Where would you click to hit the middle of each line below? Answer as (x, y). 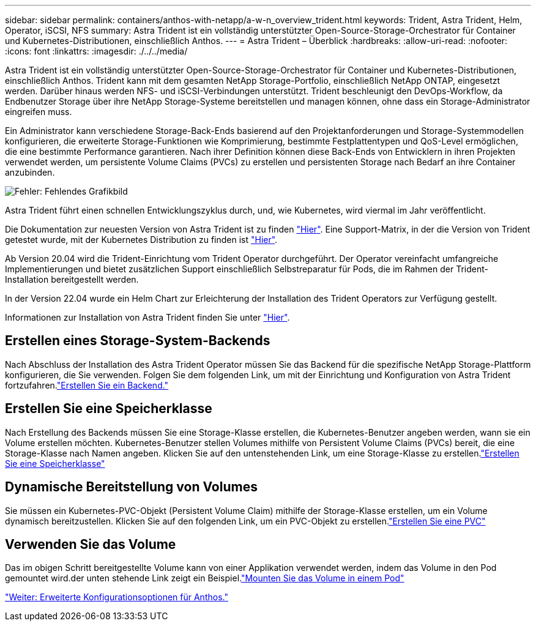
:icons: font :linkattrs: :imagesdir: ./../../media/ (96, 51)
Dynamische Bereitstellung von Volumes (131, 487)
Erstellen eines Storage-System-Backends (138, 341)
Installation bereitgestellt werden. (72, 279)
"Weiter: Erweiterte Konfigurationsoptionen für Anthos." (117, 597)
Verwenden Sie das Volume (91, 544)
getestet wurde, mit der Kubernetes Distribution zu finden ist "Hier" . (141, 240)
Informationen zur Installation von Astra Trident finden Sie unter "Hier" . (147, 317)
